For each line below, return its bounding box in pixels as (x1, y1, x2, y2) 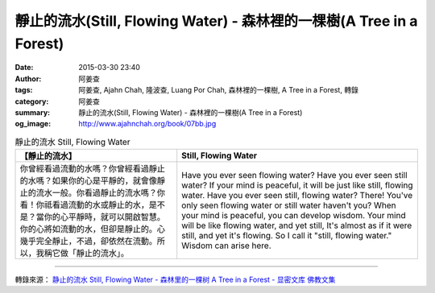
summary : (14, 107, 51, 117)
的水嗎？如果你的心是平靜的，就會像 (19, 175, 157, 187)
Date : (14, 63, 34, 72)
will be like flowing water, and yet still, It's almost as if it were (181, 220, 412, 231)
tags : (14, 85, 33, 95)
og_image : (14, 119, 52, 129)
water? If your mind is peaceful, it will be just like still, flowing (181, 180, 413, 191)
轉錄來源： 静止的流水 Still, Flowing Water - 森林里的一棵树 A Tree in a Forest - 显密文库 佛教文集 (14, 274, 336, 285)
